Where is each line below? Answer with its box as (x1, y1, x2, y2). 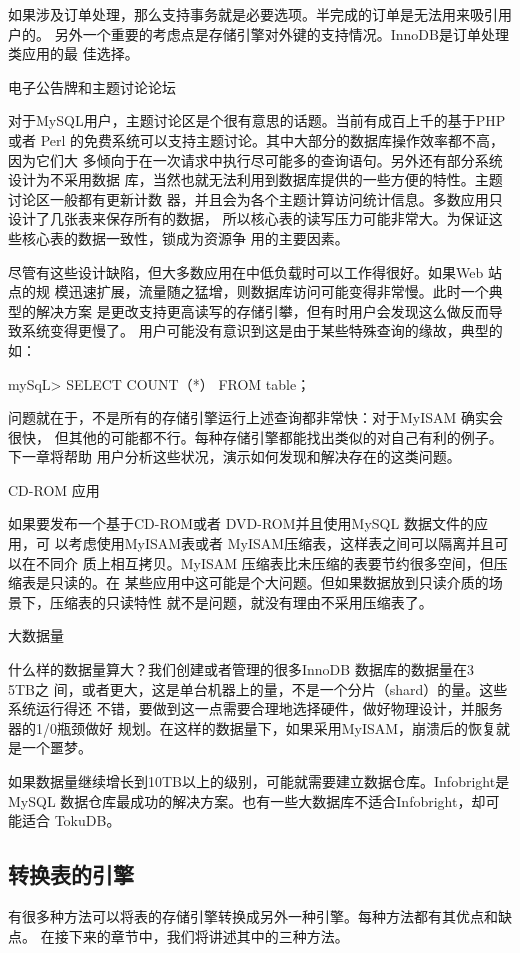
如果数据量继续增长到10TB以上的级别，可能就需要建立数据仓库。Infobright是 (8, 771, 510, 791)
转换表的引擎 (8, 859, 134, 890)
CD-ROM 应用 (8, 479, 100, 500)
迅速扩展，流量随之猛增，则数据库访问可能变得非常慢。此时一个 (68, 281, 489, 302)
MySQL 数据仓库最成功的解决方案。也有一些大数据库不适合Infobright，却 (8, 790, 486, 811)
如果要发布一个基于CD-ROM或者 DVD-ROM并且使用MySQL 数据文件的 (8, 513, 474, 534)
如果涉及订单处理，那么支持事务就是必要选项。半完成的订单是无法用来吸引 (8, 4, 498, 24)
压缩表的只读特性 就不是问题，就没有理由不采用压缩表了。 (49, 591, 433, 612)
